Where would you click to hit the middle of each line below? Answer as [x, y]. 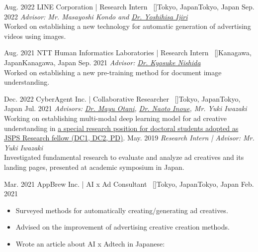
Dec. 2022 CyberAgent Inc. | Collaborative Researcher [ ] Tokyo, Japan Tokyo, [122, 98]
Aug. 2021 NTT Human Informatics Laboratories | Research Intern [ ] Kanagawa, [128, 53]
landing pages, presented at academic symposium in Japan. [94, 167]
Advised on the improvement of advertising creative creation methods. [123, 227]
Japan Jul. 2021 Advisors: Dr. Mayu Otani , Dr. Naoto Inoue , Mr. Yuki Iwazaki [126, 108]
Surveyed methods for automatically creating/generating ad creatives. [122, 210]
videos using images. [35, 36]
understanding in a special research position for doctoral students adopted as [121, 128]
